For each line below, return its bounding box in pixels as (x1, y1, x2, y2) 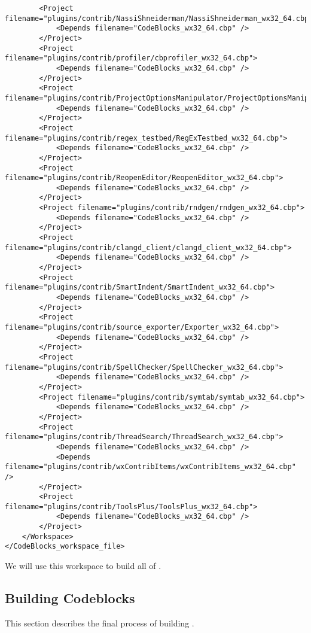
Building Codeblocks (5, 589, 135, 607)
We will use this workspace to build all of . (5, 559, 161, 572)
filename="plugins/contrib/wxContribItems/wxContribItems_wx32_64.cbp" (5, 462, 296, 471)
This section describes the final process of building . (5, 616, 194, 629)
